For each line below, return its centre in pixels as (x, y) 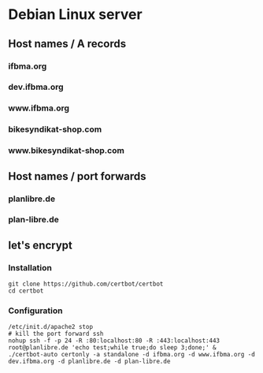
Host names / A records (67, 44)
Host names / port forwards (78, 176)
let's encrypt (40, 245)
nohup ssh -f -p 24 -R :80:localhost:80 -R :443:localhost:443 (114, 341)
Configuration (35, 311)
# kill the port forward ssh (56, 334)
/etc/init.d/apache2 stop (50, 327)
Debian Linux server (76, 15)
